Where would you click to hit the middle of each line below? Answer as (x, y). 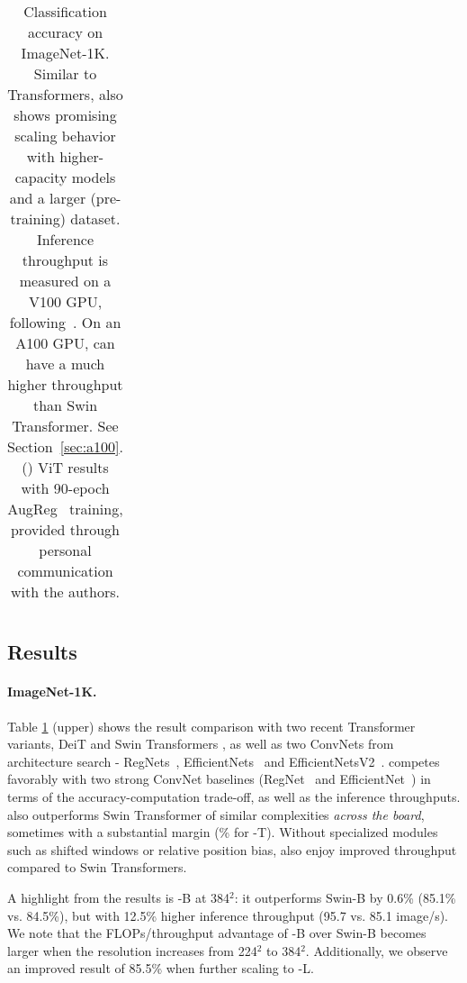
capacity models (65, 177)
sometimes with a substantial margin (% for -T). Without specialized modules (223, 832)
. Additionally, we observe (377, 950)
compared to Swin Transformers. (97, 867)
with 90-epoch (65, 488)
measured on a (65, 281)
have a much (65, 364)
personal (65, 550)
